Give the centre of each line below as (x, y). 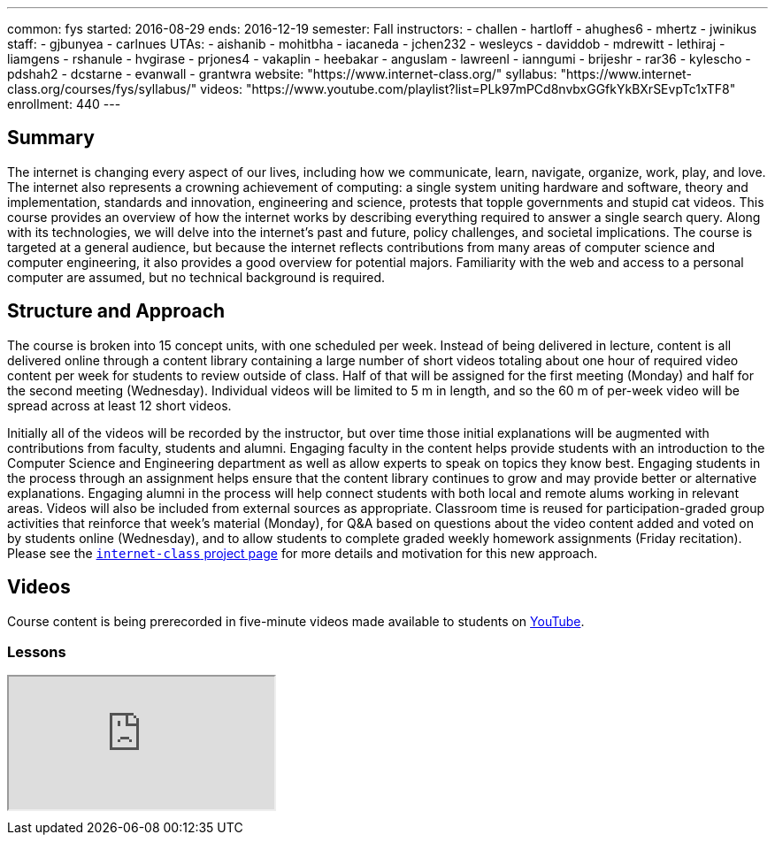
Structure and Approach (116, 311)
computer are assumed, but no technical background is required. (196, 277)
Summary (51, 138)
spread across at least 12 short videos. (119, 405)
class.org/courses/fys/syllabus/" (102, 89)
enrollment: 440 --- (64, 104)
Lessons (37, 651)
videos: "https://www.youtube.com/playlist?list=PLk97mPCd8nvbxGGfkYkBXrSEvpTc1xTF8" (468, 89)
